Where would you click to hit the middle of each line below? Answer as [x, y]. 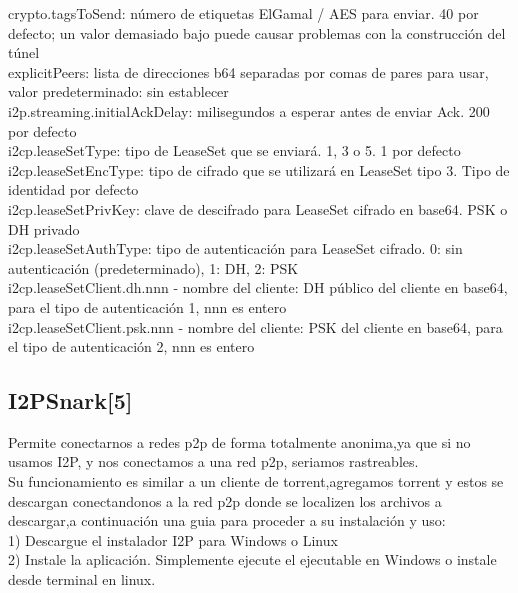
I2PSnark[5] [70, 400]
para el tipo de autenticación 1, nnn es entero [147, 306]
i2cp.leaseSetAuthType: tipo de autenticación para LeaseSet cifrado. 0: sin [235, 248]
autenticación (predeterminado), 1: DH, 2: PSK [153, 267]
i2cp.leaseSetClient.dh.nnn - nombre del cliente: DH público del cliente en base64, [258, 287]
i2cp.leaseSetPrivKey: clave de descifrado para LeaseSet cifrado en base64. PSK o [258, 208]
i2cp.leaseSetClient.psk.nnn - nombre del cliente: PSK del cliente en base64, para [255, 326]
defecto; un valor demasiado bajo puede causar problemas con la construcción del [257, 32]
